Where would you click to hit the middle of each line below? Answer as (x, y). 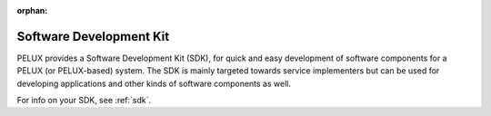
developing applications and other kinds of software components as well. (154, 83)
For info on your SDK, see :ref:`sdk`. (84, 101)
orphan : (32, 10)
